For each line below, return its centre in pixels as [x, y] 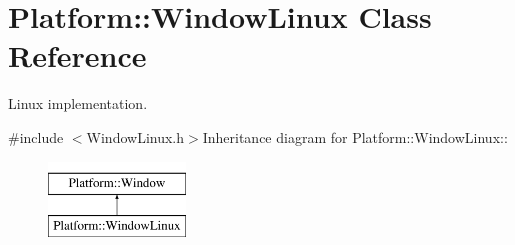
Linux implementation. [78, 103]
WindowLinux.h [135, 136]
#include [36, 136]
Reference [77, 55]
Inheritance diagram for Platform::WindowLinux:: [355, 136]
